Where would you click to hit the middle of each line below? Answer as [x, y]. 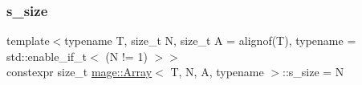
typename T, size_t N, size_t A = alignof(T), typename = [210, 40]
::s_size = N [313, 72]
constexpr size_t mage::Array [79, 72]
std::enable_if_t [47, 56]
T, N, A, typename [217, 72]
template [28, 40]
